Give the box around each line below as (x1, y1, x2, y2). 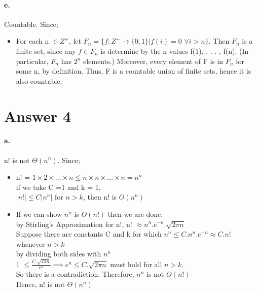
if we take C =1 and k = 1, (16, 181, 101, 192)
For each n (16, 36, 49, 46)
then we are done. (107, 208, 163, 219)
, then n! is (83, 191, 117, 202)
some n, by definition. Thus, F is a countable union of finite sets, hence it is (16, 66, 251, 76)
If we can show (16, 208, 62, 219)
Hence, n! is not (16, 279, 65, 289)
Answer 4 (4, 105, 71, 126)
